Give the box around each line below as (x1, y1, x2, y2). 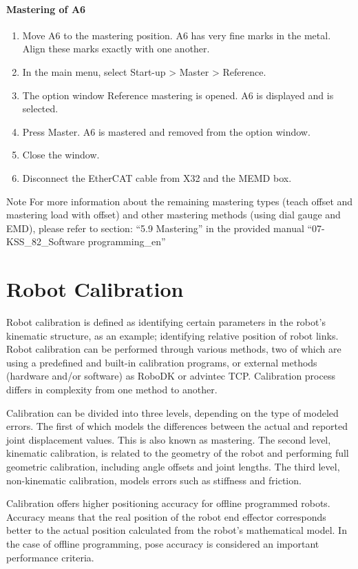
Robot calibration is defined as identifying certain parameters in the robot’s (6, 315, 326, 329)
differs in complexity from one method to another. (6, 382, 218, 397)
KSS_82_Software (6, 234, 85, 249)
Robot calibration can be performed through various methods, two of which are (6, 342, 341, 356)
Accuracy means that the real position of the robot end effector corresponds (6, 509, 326, 524)
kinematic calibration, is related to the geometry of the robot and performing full (6, 446, 349, 460)
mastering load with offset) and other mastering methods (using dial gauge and (6, 207, 341, 222)
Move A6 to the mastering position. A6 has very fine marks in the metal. (22, 28, 331, 42)
